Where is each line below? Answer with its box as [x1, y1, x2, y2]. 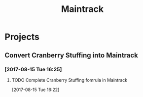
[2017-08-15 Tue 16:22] [11, 87, 60, 93]
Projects [4, 31, 40, 43]
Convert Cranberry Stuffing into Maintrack [4, 51, 139, 59]
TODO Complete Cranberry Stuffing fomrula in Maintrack [11, 77, 128, 83]
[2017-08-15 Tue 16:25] [4, 66, 62, 73]
